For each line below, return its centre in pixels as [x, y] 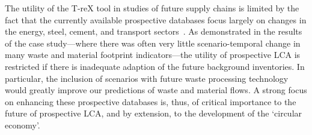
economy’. [23, 125]
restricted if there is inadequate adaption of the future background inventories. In [155, 66]
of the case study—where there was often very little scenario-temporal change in [153, 43]
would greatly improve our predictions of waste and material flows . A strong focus [156, 90]
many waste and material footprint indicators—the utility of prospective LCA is [153, 55]
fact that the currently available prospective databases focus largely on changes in [156, 19]
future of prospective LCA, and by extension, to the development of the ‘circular [154, 113]
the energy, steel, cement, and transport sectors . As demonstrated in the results [154, 31]
